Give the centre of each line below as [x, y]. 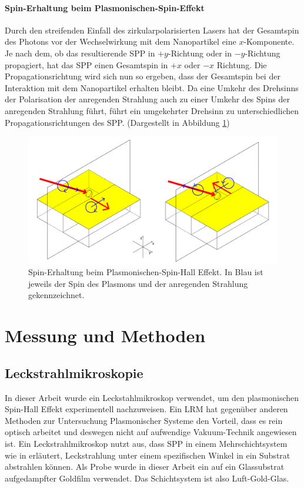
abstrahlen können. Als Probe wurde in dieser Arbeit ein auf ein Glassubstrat [145, 467]
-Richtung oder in [200, 53]
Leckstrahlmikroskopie [74, 372]
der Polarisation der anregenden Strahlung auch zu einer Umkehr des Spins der [147, 99]
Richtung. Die [242, 64]
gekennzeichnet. [56, 295]
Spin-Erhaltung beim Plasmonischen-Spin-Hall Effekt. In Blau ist [146, 272]
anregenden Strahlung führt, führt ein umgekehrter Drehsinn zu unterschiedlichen [152, 110]
